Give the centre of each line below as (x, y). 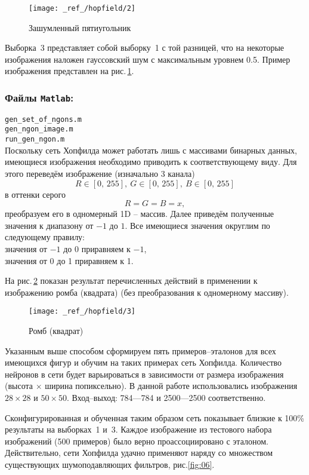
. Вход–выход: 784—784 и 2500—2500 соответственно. (166, 397)
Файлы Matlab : (39, 97)
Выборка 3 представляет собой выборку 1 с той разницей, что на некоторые (145, 47)
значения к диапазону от (49, 225)
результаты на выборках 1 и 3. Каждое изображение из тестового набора (138, 429)
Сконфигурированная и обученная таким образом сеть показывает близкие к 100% (155, 417)
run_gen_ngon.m (35, 140)
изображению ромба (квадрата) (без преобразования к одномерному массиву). (147, 292)
